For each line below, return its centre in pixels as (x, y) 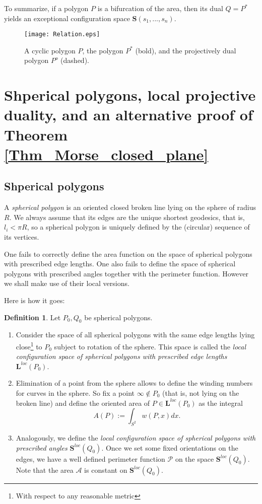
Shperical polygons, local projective (130, 95)
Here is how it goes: (35, 300)
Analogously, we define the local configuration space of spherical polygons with (136, 437)
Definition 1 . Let (32, 317)
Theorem (36, 134)
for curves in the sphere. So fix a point (75, 392)
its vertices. (22, 236)
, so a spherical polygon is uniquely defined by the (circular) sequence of (138, 227)
